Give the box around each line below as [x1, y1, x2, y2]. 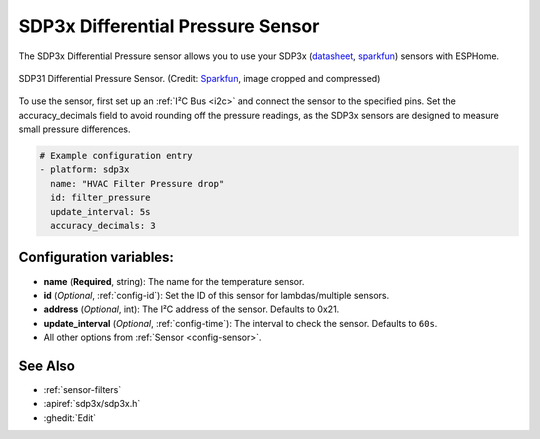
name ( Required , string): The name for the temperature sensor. [43, 275, 305, 287]
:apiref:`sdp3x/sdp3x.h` [43, 398, 141, 410]
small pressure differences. [18, 123, 131, 135]
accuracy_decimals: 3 [50, 220, 157, 232]
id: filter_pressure [50, 192, 151, 204]
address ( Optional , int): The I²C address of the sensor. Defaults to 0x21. [43, 303, 340, 315]
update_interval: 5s [50, 206, 151, 217]
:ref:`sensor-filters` [43, 384, 122, 396]
